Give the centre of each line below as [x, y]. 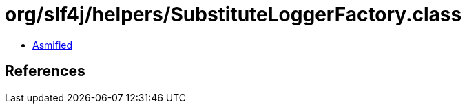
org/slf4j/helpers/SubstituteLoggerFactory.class [233, 14]
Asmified [53, 45]
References [45, 71]
